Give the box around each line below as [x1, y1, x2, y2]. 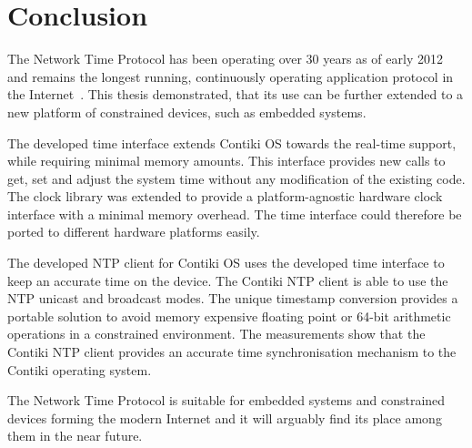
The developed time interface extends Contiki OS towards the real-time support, [7, 133, 457, 152]
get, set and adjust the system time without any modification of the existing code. [7, 168, 466, 188]
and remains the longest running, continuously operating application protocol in [7, 66, 454, 86]
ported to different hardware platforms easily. [7, 222, 260, 241]
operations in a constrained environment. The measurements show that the [7, 324, 426, 343]
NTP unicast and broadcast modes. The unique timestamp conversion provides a [7, 289, 458, 308]
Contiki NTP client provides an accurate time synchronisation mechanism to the [7, 342, 457, 361]
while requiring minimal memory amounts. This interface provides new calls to [7, 151, 446, 170]
